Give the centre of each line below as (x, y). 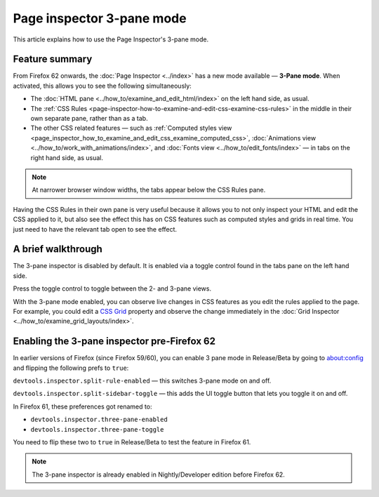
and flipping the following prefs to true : (71, 368)
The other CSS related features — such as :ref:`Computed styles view (131, 128)
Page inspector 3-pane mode (100, 18)
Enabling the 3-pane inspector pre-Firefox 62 (114, 342)
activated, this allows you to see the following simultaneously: (102, 86)
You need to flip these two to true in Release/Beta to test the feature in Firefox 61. (132, 442)
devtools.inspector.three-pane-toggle (97, 429)
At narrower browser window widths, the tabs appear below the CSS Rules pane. (149, 190)
